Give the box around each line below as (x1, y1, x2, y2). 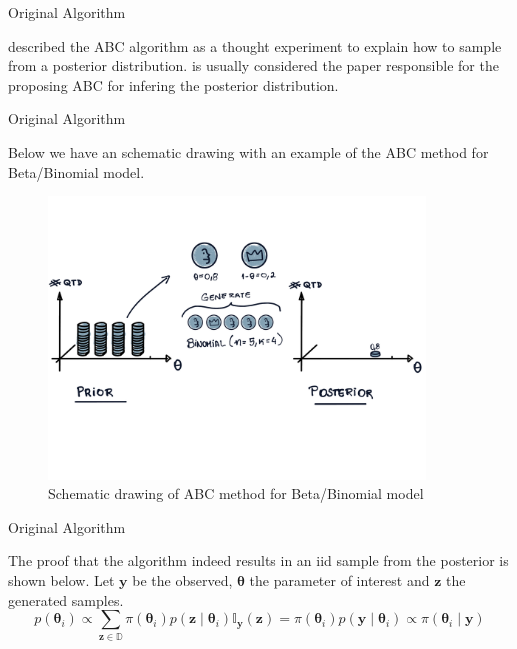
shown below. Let (8, 569, 115, 590)
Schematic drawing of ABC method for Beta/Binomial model (48, 483, 424, 504)
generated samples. (8, 589, 124, 610)
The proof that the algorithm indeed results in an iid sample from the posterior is (8, 550, 509, 571)
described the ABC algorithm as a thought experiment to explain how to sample (8, 35, 502, 56)
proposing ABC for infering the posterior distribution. (8, 74, 339, 95)
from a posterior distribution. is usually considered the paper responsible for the (8, 55, 499, 76)
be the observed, (132, 569, 233, 590)
